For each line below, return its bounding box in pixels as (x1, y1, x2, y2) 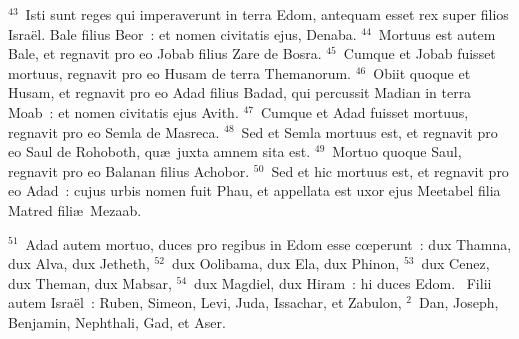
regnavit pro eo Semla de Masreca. (8, 121, 220, 142)
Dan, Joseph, (419, 292, 499, 313)
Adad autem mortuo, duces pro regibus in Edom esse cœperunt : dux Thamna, (25, 233, 512, 254)
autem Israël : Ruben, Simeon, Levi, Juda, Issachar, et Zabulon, (8, 292, 402, 313)
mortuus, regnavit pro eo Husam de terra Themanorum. (8, 62, 351, 83)
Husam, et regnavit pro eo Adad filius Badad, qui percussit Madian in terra (8, 82, 472, 103)
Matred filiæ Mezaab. (8, 199, 142, 220)
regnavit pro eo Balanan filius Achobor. (8, 160, 250, 181)
